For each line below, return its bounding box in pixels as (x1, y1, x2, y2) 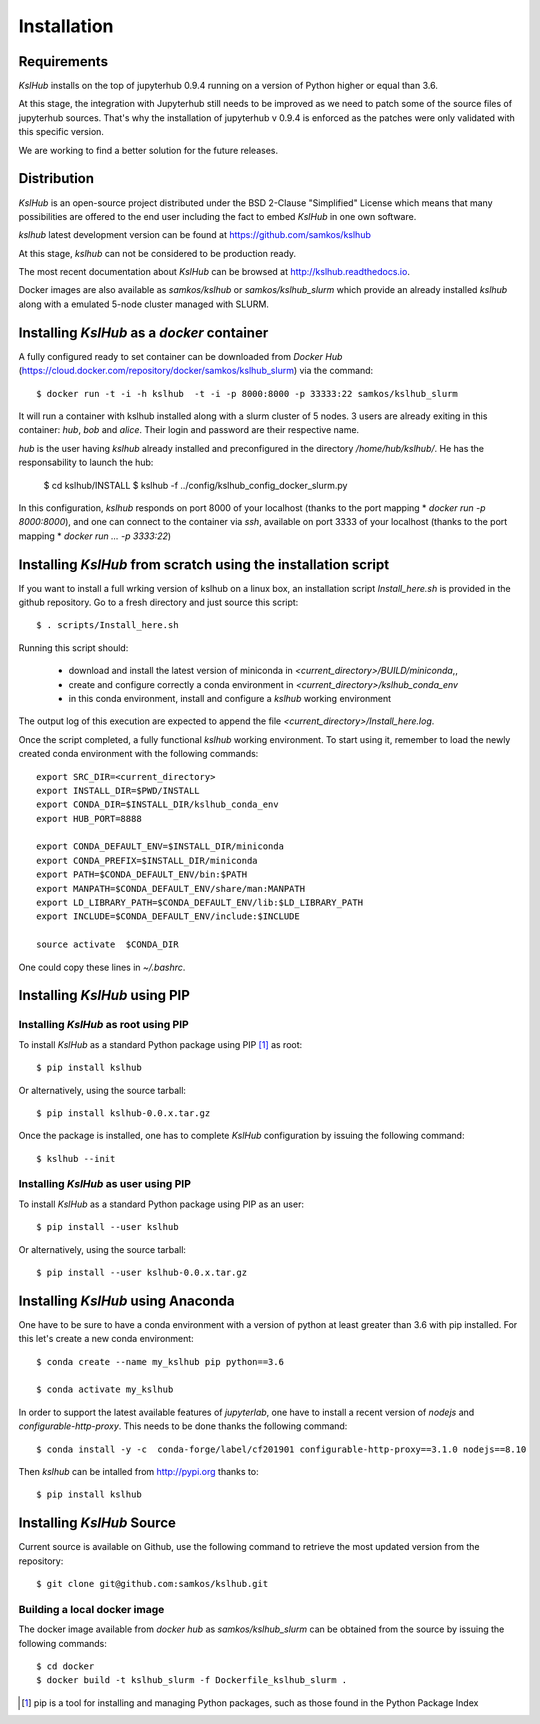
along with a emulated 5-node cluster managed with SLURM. (18, 298, 270, 310)
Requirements (18, 53, 109, 70)
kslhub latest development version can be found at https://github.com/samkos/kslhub (18, 229, 372, 241)
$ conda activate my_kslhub (36, 1384, 174, 1395)
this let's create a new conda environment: (18, 1333, 194, 1345)
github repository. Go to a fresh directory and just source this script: (18, 596, 299, 608)
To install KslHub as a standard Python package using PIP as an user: (18, 1198, 305, 1210)
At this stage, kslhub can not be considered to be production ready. (18, 247, 297, 259)
